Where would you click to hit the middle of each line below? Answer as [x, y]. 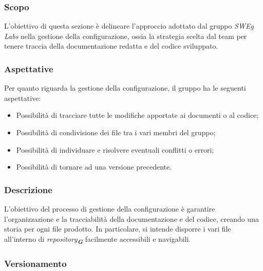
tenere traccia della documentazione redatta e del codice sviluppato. [111, 46]
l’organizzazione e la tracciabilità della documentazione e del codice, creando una [131, 218]
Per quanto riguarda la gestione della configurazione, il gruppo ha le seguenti [125, 88]
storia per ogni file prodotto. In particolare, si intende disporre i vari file [118, 229]
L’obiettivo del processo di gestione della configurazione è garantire [110, 209]
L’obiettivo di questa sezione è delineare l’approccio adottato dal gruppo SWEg [129, 26]
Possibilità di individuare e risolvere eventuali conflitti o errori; [115, 149]
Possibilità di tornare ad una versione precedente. [94, 167]
